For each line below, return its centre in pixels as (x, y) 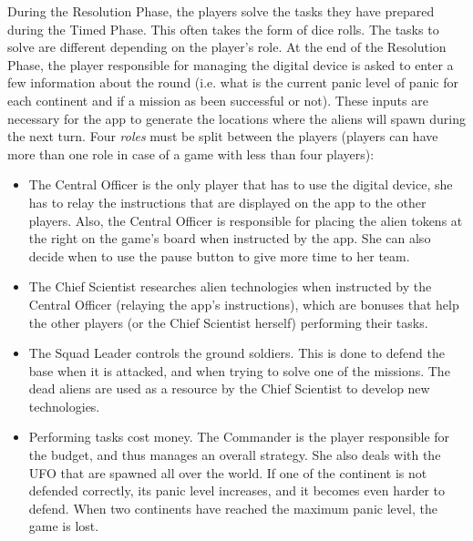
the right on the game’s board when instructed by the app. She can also (230, 238)
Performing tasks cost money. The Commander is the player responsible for (239, 437)
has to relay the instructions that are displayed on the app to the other (227, 202)
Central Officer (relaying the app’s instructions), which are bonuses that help (244, 304)
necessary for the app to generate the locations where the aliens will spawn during (237, 118)
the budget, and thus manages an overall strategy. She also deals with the (235, 455)
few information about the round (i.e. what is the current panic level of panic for (233, 82)
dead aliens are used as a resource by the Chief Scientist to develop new (229, 388)
